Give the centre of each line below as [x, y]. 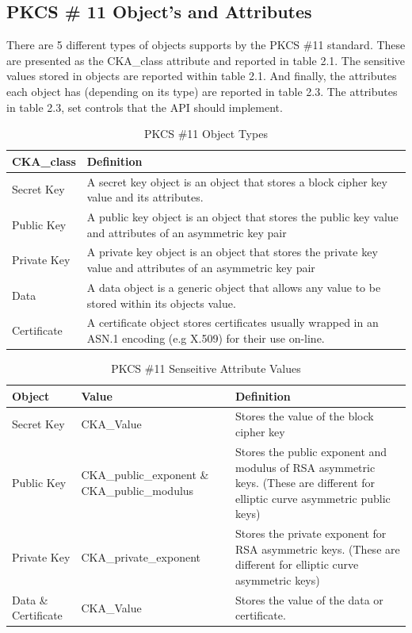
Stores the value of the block [304, 416]
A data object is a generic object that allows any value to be [234, 287]
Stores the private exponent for [311, 533]
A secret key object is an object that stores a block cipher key [237, 181]
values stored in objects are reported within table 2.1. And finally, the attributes [202, 76]
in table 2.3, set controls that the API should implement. [145, 107]
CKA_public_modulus [137, 490]
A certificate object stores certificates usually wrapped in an [233, 322]
